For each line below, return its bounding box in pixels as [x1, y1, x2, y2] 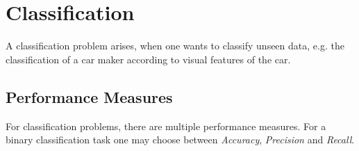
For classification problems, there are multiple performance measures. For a [6, 118, 326, 133]
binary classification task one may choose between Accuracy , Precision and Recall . [6, 132, 355, 147]
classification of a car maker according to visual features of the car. [6, 51, 291, 66]
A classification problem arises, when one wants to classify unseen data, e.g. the [6, 38, 344, 53]
